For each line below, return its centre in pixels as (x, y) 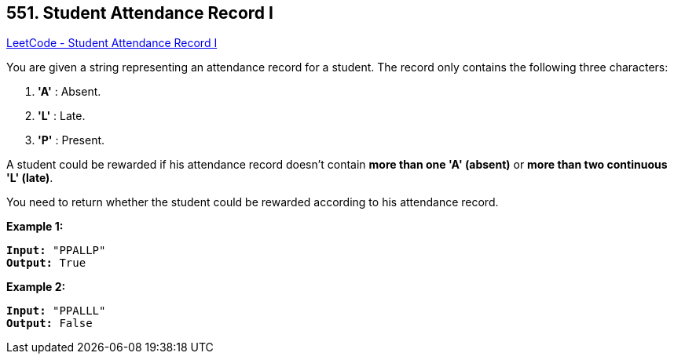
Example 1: (35, 227)
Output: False (49, 324)
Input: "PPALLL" (56, 311)
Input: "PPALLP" (56, 251)
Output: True (46, 263)
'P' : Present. (71, 140)
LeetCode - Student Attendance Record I (112, 43)
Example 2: (36, 287)
